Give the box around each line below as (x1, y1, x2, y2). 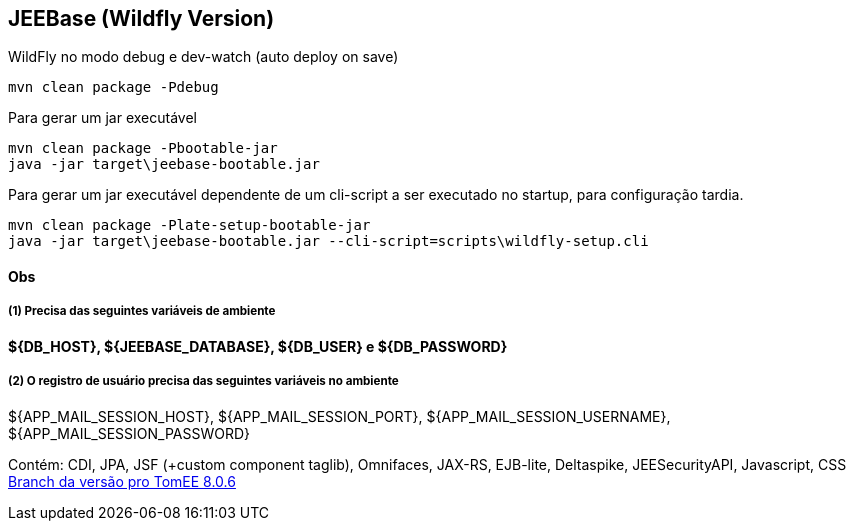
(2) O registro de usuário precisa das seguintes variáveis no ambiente (8, 374, 399, 389)
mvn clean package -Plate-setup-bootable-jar (8, 217, 371, 234)
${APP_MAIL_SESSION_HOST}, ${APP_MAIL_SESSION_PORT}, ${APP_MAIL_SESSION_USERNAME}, (8, 407, 671, 425)
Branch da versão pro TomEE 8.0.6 (8, 472, 236, 490)
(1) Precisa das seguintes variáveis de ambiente (8, 304, 276, 319)
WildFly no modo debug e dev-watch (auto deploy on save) (8, 48, 399, 66)
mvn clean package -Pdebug (8, 79, 219, 96)
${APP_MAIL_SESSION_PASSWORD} (8, 424, 251, 442)
